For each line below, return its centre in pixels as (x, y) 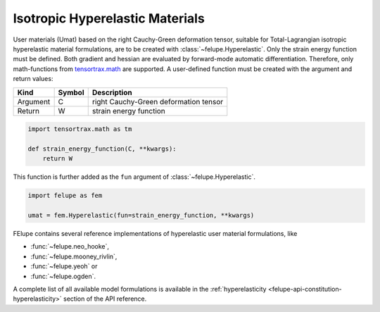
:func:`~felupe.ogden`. (63, 276)
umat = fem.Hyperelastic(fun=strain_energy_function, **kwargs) (141, 216)
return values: (33, 79)
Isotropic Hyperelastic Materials (109, 18)
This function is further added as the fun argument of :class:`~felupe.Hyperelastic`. (134, 177)
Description (112, 92)
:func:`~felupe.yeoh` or (64, 266)
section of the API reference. (105, 299)
